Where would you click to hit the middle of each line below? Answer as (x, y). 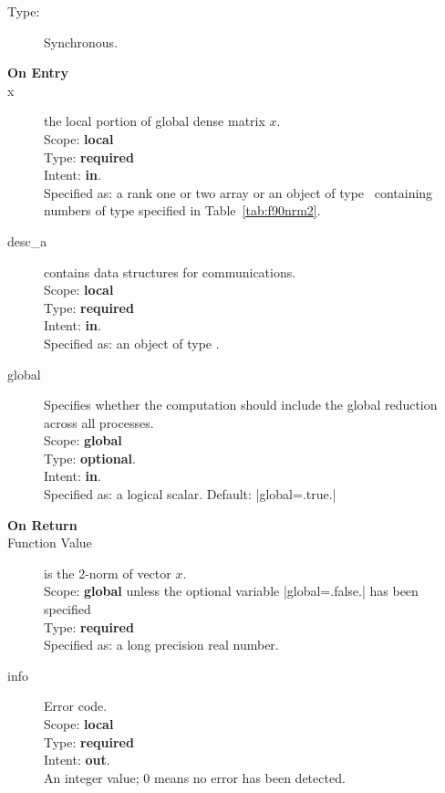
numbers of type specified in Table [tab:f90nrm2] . (182, 210)
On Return (42, 524)
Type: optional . (90, 458)
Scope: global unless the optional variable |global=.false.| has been (231, 591)
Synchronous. (81, 42)
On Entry (38, 73)
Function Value (50, 543)
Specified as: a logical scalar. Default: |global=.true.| (190, 494)
